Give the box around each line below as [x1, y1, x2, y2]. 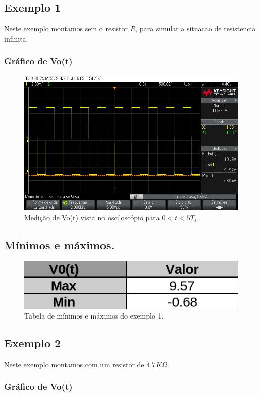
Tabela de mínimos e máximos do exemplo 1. [24, 310, 164, 321]
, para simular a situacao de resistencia [135, 23, 256, 34]
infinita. [4, 33, 28, 44]
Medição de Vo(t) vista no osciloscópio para [24, 212, 160, 222]
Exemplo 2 [4, 335, 61, 351]
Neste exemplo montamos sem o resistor [4, 23, 128, 34]
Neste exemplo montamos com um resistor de [4, 359, 144, 369]
